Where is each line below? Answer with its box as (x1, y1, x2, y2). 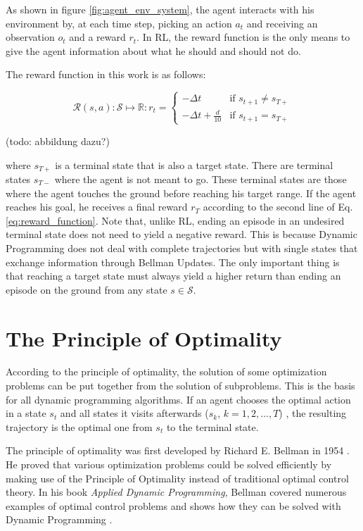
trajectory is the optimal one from (6, 419, 153, 434)
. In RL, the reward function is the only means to (136, 30, 350, 44)
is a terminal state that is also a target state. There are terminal (55, 157, 333, 172)
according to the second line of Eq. (203, 199, 353, 214)
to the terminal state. (166, 419, 259, 434)
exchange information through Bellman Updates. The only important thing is (6, 254, 340, 269)
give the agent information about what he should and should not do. (6, 43, 301, 58)
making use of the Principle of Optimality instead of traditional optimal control (6, 470, 349, 485)
